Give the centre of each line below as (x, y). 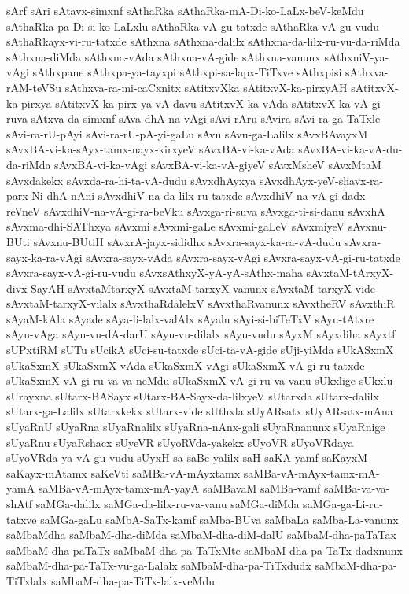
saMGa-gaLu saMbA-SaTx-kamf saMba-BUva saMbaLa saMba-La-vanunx (219, 519)
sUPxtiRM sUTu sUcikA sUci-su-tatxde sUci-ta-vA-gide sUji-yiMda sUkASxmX (200, 350)
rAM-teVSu (34, 87)
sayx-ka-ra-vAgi (44, 257)
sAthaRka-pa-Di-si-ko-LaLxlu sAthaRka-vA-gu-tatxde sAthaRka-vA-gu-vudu (193, 26)
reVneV (24, 210)
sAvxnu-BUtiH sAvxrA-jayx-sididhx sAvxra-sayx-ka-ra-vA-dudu (187, 241)
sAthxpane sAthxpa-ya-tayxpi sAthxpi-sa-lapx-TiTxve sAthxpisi (187, 72)
